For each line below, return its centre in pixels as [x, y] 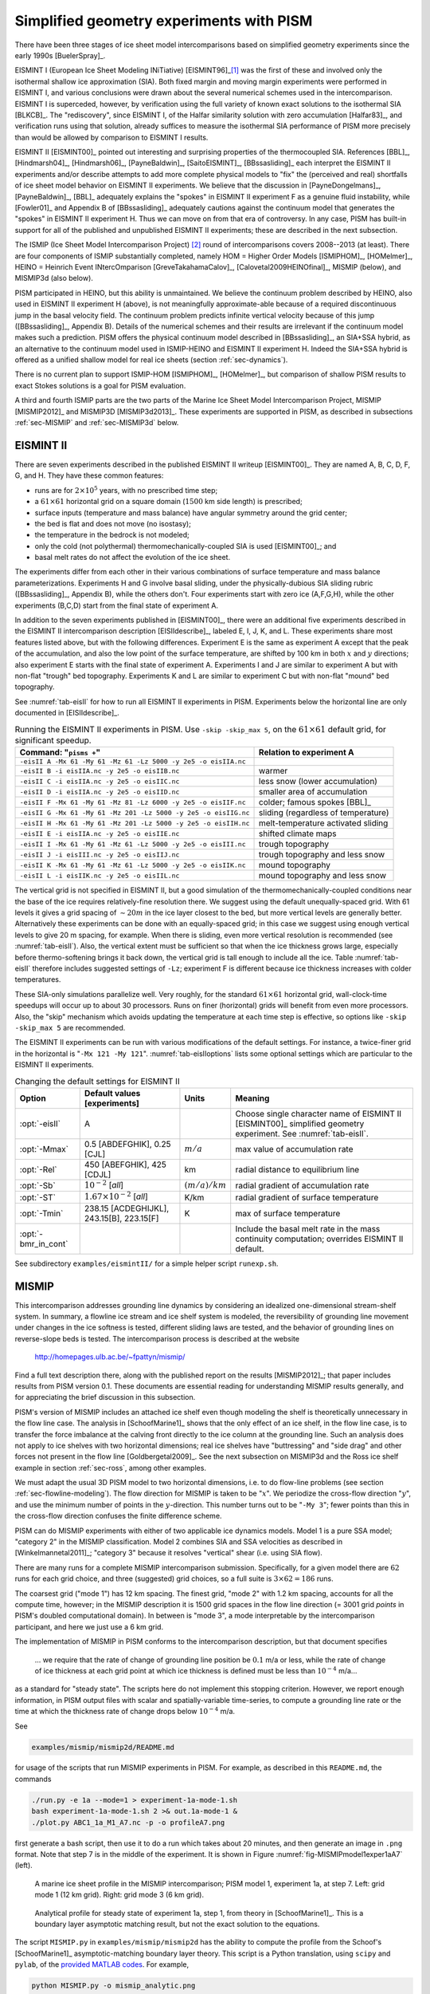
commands [33, 1779]
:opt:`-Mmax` [44, 1149]
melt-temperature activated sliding [324, 823]
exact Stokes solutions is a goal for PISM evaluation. [100, 385]
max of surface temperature [288, 1213]
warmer [274, 771]
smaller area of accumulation [313, 792]
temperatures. [38, 979]
